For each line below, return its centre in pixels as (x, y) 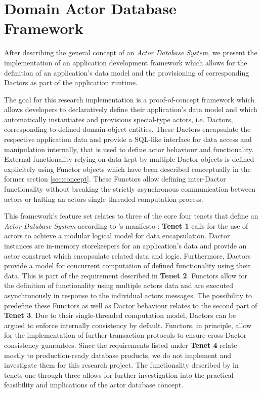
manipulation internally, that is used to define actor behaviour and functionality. (129, 149)
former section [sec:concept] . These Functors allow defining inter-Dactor (115, 179)
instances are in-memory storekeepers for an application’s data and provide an (125, 245)
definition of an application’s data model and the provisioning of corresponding (127, 72)
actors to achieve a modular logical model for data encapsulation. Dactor (117, 236)
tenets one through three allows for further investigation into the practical (119, 374)
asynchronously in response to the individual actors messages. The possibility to (128, 295)
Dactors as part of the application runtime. (71, 82)
